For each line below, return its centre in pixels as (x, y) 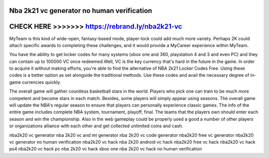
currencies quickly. (41, 82)
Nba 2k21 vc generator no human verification (81, 11)
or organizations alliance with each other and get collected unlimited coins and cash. (96, 126)
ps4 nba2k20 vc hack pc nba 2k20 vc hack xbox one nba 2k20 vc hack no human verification (106, 149)
